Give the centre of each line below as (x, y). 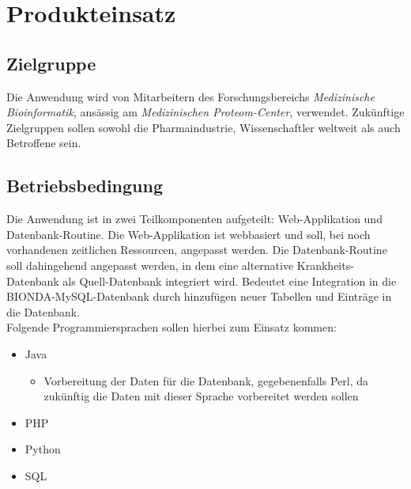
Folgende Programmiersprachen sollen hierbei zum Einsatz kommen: (172, 327)
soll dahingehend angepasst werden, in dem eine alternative (150, 265)
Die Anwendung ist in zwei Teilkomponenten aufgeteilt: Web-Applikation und (194, 219)
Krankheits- (325, 265)
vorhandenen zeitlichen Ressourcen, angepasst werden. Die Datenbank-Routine (197, 250)
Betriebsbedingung (85, 186)
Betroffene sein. (44, 143)
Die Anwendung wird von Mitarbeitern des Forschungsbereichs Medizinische (190, 96)
